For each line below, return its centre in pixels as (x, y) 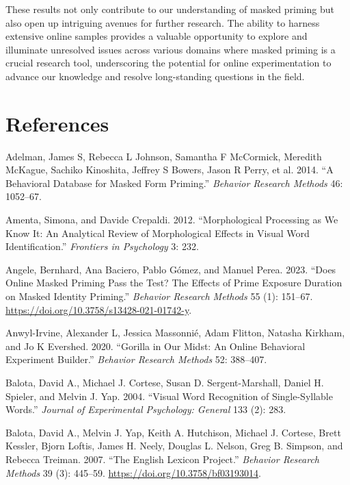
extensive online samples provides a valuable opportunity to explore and (157, 36)
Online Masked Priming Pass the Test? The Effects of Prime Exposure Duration (174, 283)
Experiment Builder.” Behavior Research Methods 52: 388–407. (136, 359)
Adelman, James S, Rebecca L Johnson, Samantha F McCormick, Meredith (164, 156)
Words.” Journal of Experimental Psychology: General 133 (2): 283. (146, 409)
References (57, 123)
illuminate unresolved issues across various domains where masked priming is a (171, 49)
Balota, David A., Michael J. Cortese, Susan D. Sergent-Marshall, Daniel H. (165, 382)
